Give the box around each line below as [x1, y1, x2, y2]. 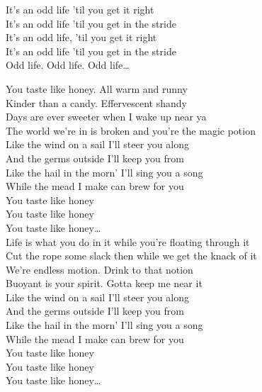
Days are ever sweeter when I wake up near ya [6, 109, 207, 124]
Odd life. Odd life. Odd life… [6, 57, 130, 72]
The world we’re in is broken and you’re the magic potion [6, 123, 256, 138]
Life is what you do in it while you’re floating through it [6, 234, 250, 249]
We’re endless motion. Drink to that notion [6, 262, 193, 276]
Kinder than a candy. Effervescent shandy [6, 95, 187, 110]
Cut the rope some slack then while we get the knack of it [6, 248, 257, 263]
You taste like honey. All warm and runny [6, 81, 188, 96]
